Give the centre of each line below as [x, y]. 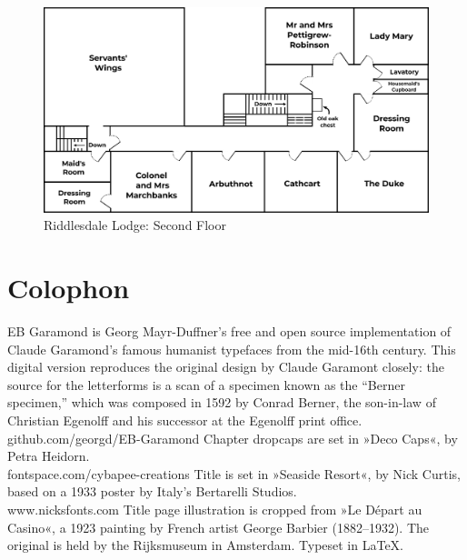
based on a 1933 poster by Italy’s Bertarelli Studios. [152, 491]
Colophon [69, 288]
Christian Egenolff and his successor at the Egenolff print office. [185, 420]
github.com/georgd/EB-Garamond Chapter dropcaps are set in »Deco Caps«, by [233, 438]
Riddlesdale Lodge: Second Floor [135, 225]
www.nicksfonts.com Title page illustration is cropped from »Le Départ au [215, 509]
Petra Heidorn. [49, 456]
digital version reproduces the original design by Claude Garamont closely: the [226, 367]
